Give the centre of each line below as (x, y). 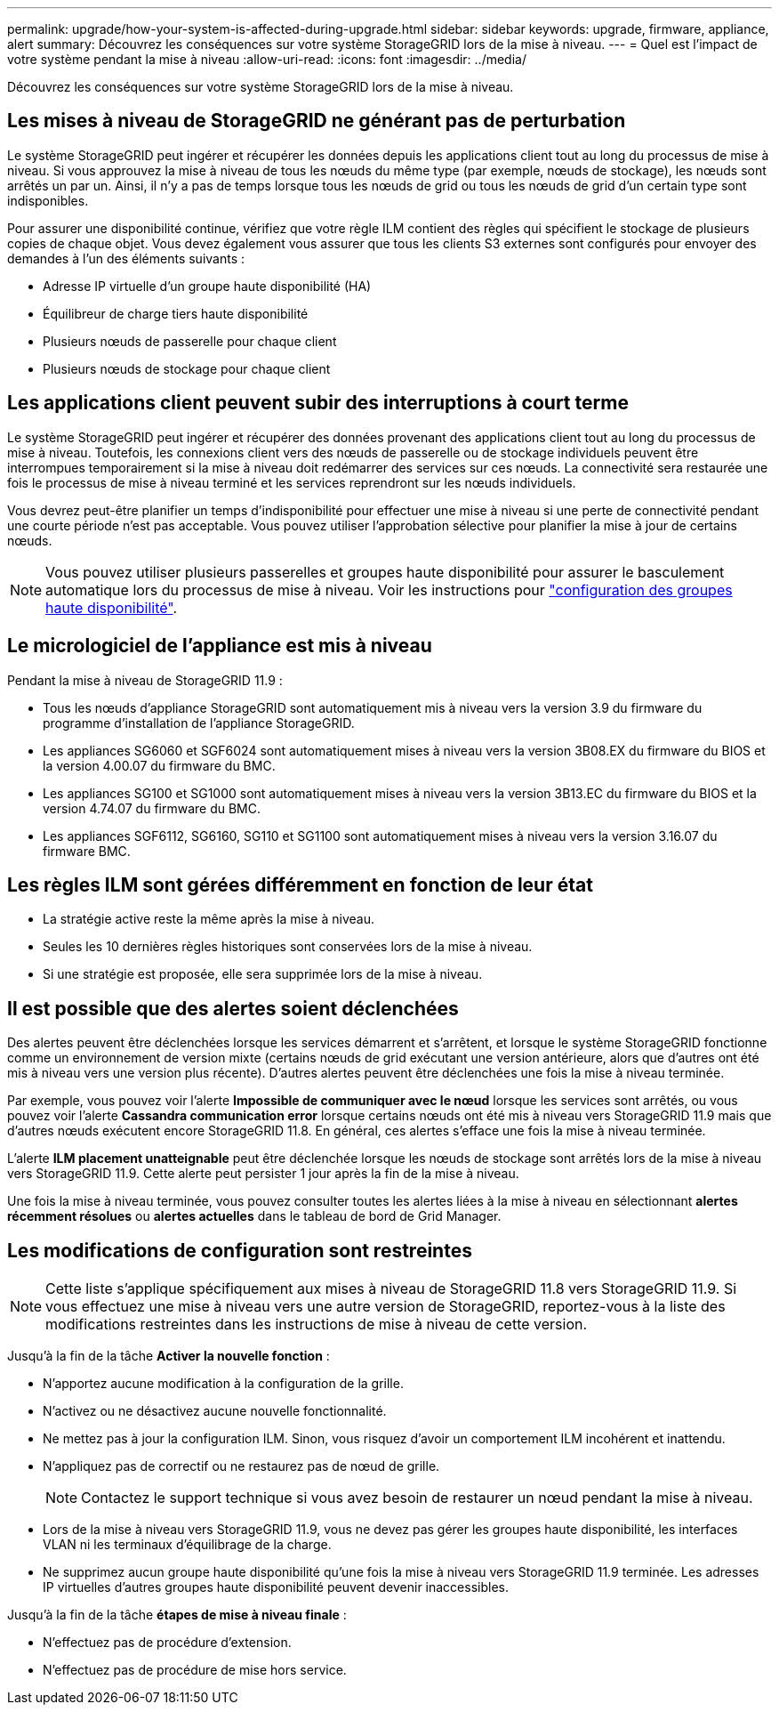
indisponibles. (48, 200)
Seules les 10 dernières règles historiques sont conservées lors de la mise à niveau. (288, 947)
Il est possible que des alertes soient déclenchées (233, 1008)
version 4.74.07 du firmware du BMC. (152, 808)
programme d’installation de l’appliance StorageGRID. (199, 723)
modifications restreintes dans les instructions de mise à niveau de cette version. (317, 1324)
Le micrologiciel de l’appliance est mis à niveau (220, 646)
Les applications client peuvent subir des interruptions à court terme (318, 403)
